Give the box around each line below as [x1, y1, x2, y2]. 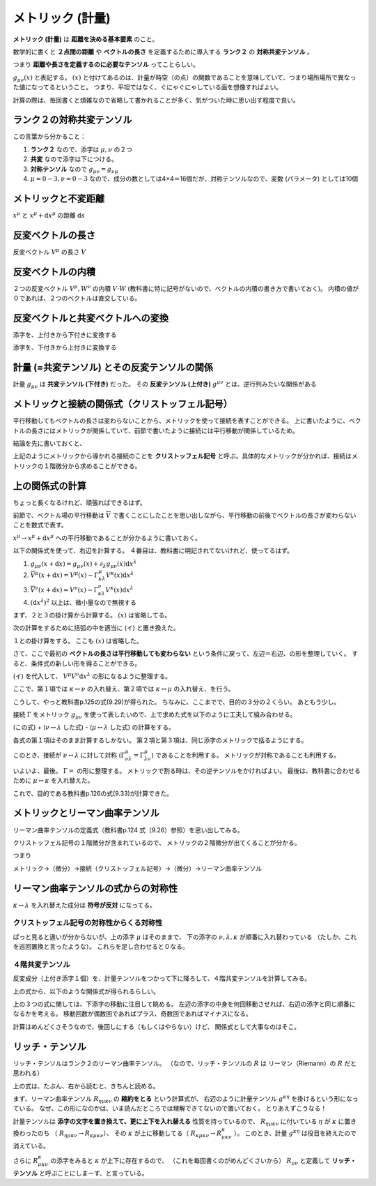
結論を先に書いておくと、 [13, 439, 86, 447]
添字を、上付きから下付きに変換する [13, 330, 117, 338]
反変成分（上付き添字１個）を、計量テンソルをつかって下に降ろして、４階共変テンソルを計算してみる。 [13, 974, 311, 983]
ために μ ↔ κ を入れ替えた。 [13, 776, 94, 785]
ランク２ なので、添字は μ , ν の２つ [30, 145, 132, 153]
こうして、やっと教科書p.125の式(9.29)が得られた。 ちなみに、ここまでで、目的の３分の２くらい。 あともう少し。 [13, 698, 340, 706]
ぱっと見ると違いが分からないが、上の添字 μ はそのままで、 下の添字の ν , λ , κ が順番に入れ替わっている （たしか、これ [13, 932, 357, 941]
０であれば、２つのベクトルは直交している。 [13, 294, 141, 303]
